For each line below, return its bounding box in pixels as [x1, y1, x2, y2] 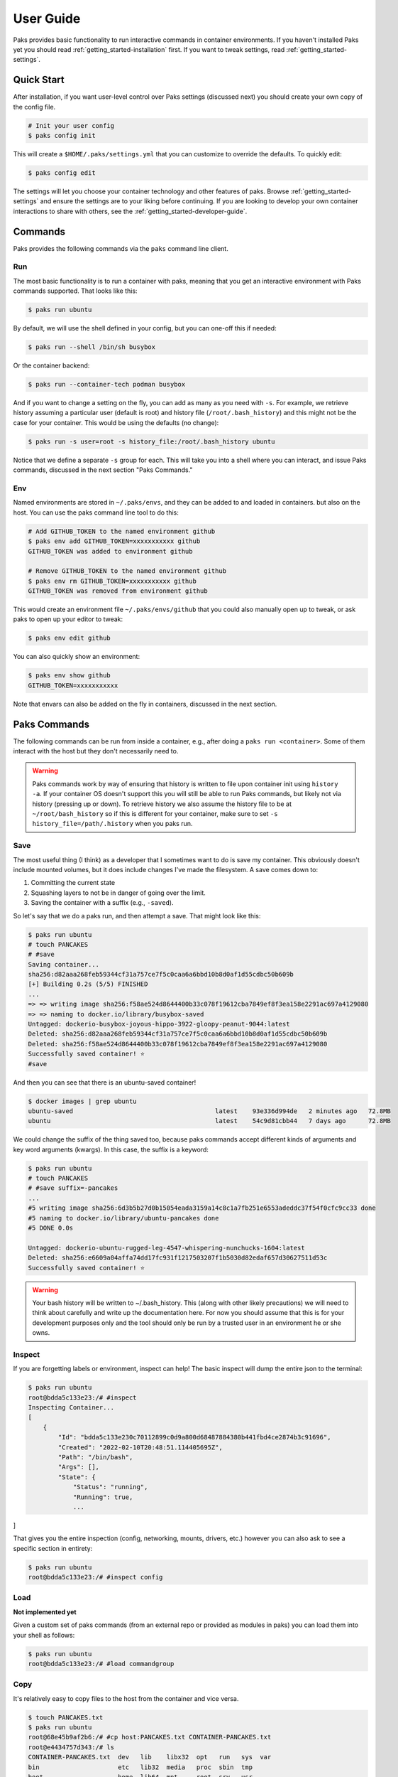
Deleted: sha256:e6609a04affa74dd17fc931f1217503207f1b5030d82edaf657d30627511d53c [28, 1254, 328, 1262]
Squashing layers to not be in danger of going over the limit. [31, 888, 206, 897]
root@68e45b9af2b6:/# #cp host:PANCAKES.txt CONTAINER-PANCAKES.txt [28, 1733, 272, 1741]
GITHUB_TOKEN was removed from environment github [28, 587, 209, 595]
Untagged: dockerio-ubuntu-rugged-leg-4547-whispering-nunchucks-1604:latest [28, 1244, 305, 1252]
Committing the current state [31, 879, 116, 887]
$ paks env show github [28, 672, 111, 680]
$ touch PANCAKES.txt [28, 1713, 104, 1722]
